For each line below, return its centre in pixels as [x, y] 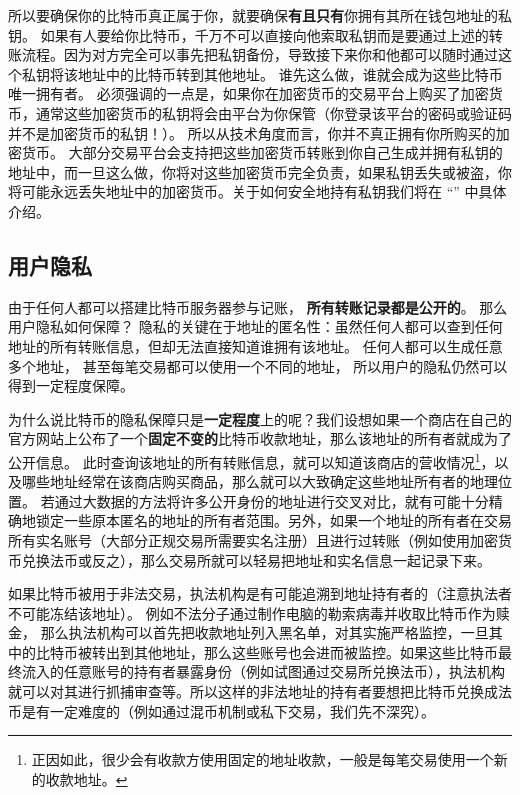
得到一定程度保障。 [71, 385]
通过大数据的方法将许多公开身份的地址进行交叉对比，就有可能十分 [271, 500]
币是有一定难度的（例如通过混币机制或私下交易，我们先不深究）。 [221, 710]
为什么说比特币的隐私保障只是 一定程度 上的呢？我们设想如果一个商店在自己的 [260, 418]
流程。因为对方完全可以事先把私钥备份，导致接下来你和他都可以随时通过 [259, 54]
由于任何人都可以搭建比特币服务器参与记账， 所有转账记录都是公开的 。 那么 [258, 306]
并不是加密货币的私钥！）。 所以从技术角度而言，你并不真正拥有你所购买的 [252, 132]
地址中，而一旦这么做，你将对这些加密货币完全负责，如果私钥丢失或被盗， [253, 171]
